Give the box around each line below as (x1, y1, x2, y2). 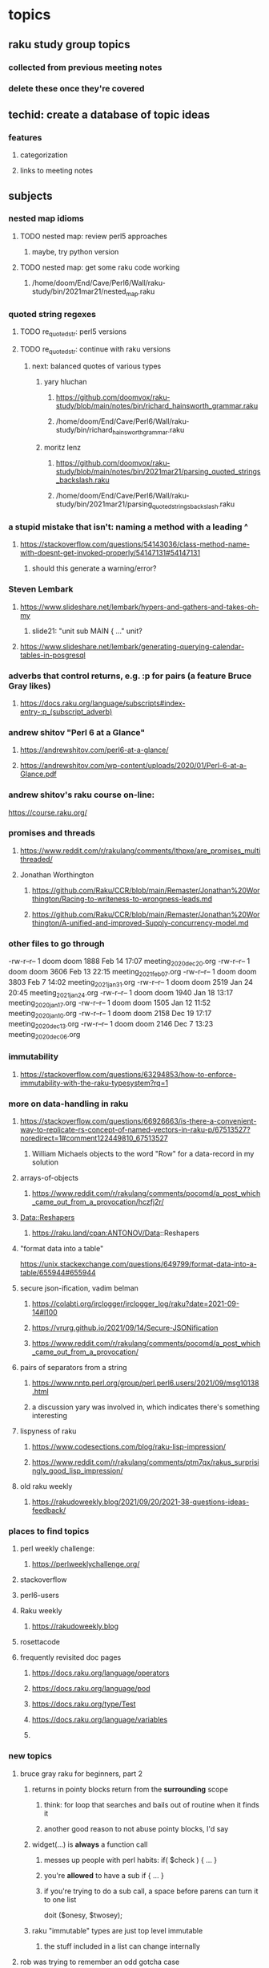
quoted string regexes (8, 308, 96, 319)
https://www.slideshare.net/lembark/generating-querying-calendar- (19, 641, 245, 651)
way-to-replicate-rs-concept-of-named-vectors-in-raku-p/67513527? (19, 1125, 251, 1135)
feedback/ (31, 1506, 66, 1515)
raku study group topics (8, 38, 130, 51)
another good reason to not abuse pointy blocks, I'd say (43, 1824, 229, 1833)
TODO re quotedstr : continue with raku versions (19, 344, 171, 356)
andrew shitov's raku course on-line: (8, 789, 155, 800)
